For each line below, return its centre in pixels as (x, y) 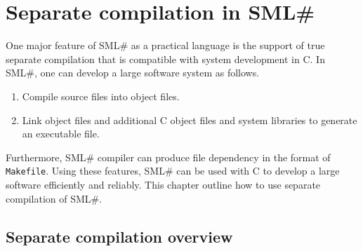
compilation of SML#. (54, 198)
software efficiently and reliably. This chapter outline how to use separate (163, 184)
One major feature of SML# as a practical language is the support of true (165, 45)
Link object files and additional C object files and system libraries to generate (190, 120)
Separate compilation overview (119, 236)
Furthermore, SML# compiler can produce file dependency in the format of (168, 157)
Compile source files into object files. (101, 96)
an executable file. (61, 134)
